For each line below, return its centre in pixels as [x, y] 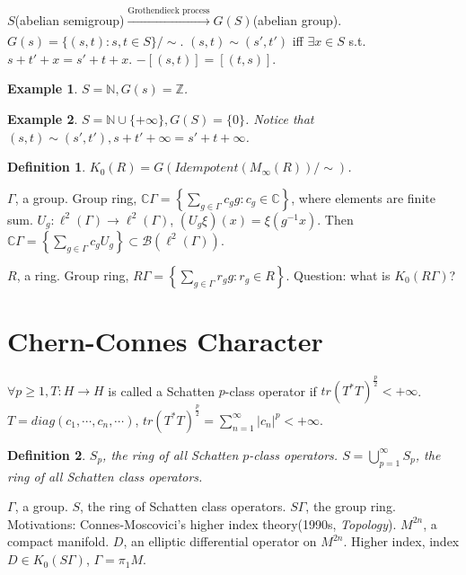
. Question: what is [338, 274]
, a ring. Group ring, [73, 274]
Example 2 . [43, 118]
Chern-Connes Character [165, 340]
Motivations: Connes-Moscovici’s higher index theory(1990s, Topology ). [202, 523]
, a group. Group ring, [76, 197]
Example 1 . [43, 88]
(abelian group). [297, 19]
